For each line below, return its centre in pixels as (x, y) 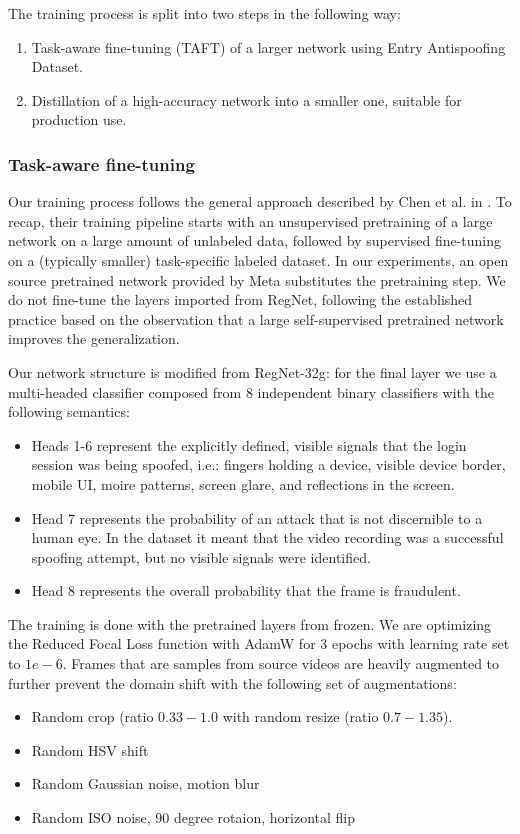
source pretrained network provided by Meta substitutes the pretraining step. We (257, 279)
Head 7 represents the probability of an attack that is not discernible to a (257, 517)
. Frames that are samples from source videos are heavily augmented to (281, 663)
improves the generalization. (94, 338)
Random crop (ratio (92, 716)
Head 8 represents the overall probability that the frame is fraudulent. (246, 590)
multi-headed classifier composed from (125, 391)
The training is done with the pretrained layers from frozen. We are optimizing (250, 623)
